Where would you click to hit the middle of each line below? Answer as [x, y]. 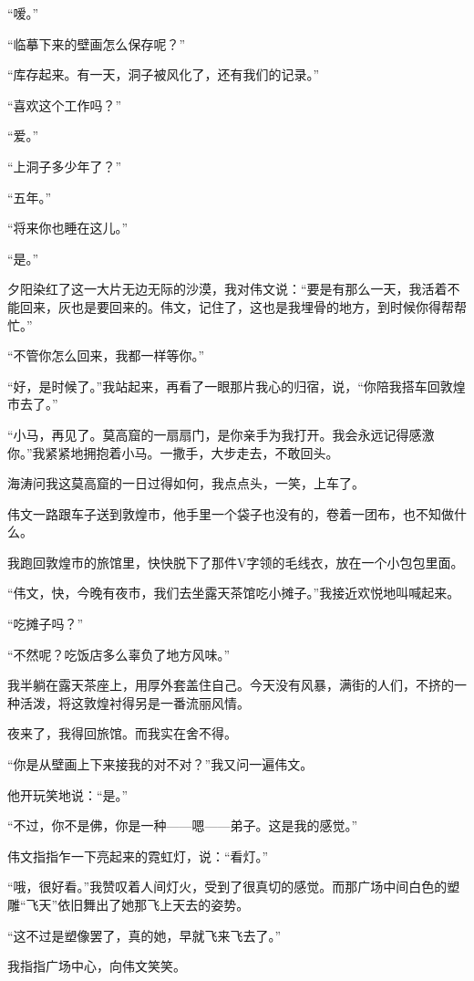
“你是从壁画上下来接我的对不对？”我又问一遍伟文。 [160, 764]
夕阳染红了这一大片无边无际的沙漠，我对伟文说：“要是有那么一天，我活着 [227, 289]
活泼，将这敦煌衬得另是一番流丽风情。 [134, 702]
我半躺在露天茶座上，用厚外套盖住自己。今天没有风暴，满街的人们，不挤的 [231, 685]
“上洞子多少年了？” [65, 166]
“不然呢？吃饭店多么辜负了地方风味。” [119, 654]
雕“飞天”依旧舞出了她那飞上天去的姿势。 [129, 904]
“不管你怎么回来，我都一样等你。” [106, 355]
